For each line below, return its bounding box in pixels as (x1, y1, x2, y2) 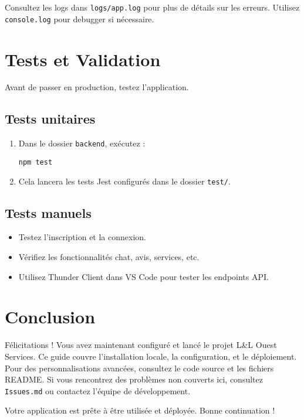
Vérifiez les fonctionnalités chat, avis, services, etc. (18, 251, 200, 262)
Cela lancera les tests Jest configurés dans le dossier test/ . (18, 175, 231, 187)
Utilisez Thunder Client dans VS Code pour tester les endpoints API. (18, 270, 269, 282)
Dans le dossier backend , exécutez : (18, 137, 146, 149)
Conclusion (5, 305, 96, 329)
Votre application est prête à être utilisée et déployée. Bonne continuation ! (5, 404, 275, 416)
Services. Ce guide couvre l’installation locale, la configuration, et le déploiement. (5, 350, 297, 362)
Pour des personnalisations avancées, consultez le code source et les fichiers (5, 361, 274, 374)
